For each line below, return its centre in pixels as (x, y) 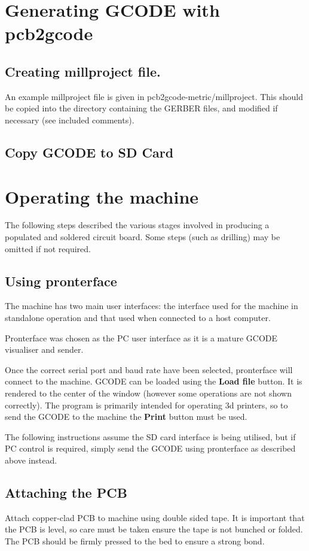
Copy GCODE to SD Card (89, 152)
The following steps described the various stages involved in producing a (137, 225)
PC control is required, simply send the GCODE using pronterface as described (150, 448)
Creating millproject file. (83, 71)
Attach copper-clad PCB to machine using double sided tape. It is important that (155, 517)
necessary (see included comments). (70, 119)
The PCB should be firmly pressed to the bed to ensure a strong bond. (135, 541)
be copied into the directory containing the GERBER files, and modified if (141, 108)
